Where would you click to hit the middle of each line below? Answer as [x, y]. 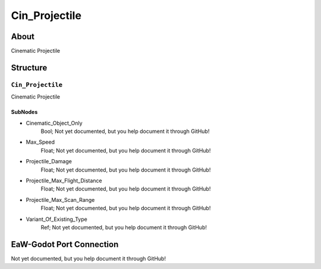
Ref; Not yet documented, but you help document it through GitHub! [124, 227]
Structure [29, 67]
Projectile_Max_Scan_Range [60, 200]
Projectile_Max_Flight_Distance [64, 181]
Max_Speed [40, 142]
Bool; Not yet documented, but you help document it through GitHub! [125, 131]
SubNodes [24, 112]
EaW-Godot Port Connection [65, 244]
